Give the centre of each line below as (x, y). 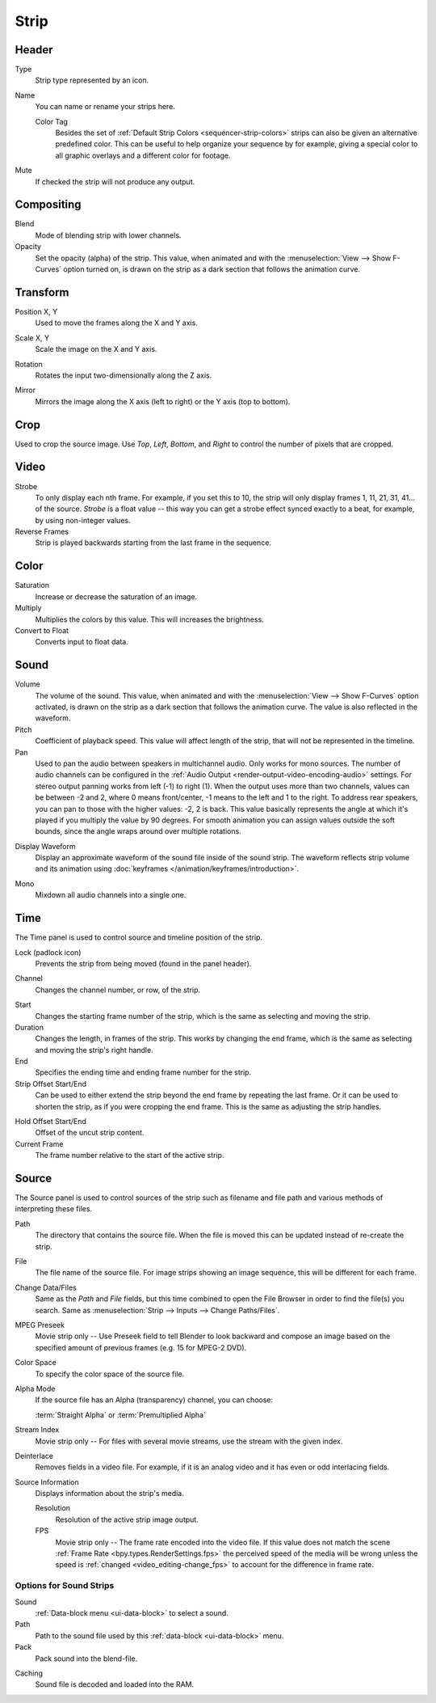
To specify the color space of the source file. (110, 1374)
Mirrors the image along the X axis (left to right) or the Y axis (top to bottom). (163, 401)
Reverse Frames (42, 532)
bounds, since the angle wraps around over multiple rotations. (138, 831)
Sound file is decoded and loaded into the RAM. (115, 1684)
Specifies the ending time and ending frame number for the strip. (143, 1072)
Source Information (47, 1482)
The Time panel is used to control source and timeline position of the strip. (138, 937)
